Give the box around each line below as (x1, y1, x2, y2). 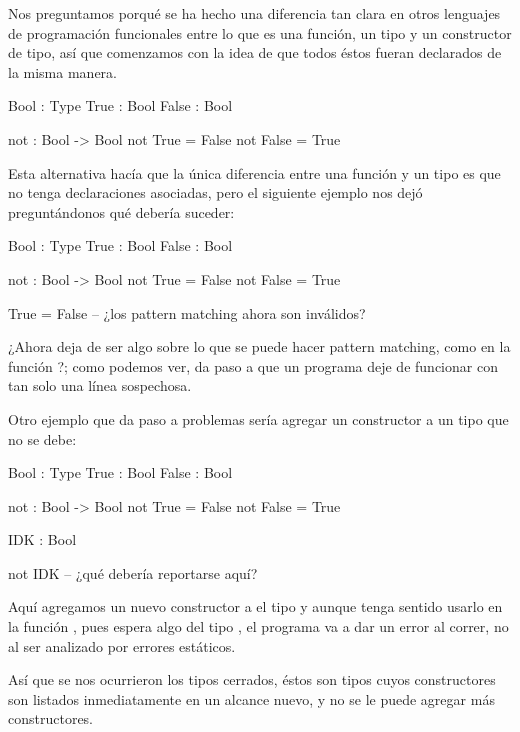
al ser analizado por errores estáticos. (8, 635, 236, 656)
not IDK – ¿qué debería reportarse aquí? (8, 562, 258, 583)
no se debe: (8, 428, 77, 449)
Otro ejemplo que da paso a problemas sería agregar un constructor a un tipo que (8, 408, 509, 429)
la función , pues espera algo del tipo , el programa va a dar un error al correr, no (8, 616, 509, 637)
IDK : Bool (8, 529, 77, 550)
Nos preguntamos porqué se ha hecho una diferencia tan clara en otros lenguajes (8, 3, 501, 23)
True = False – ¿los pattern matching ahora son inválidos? (8, 302, 366, 323)
